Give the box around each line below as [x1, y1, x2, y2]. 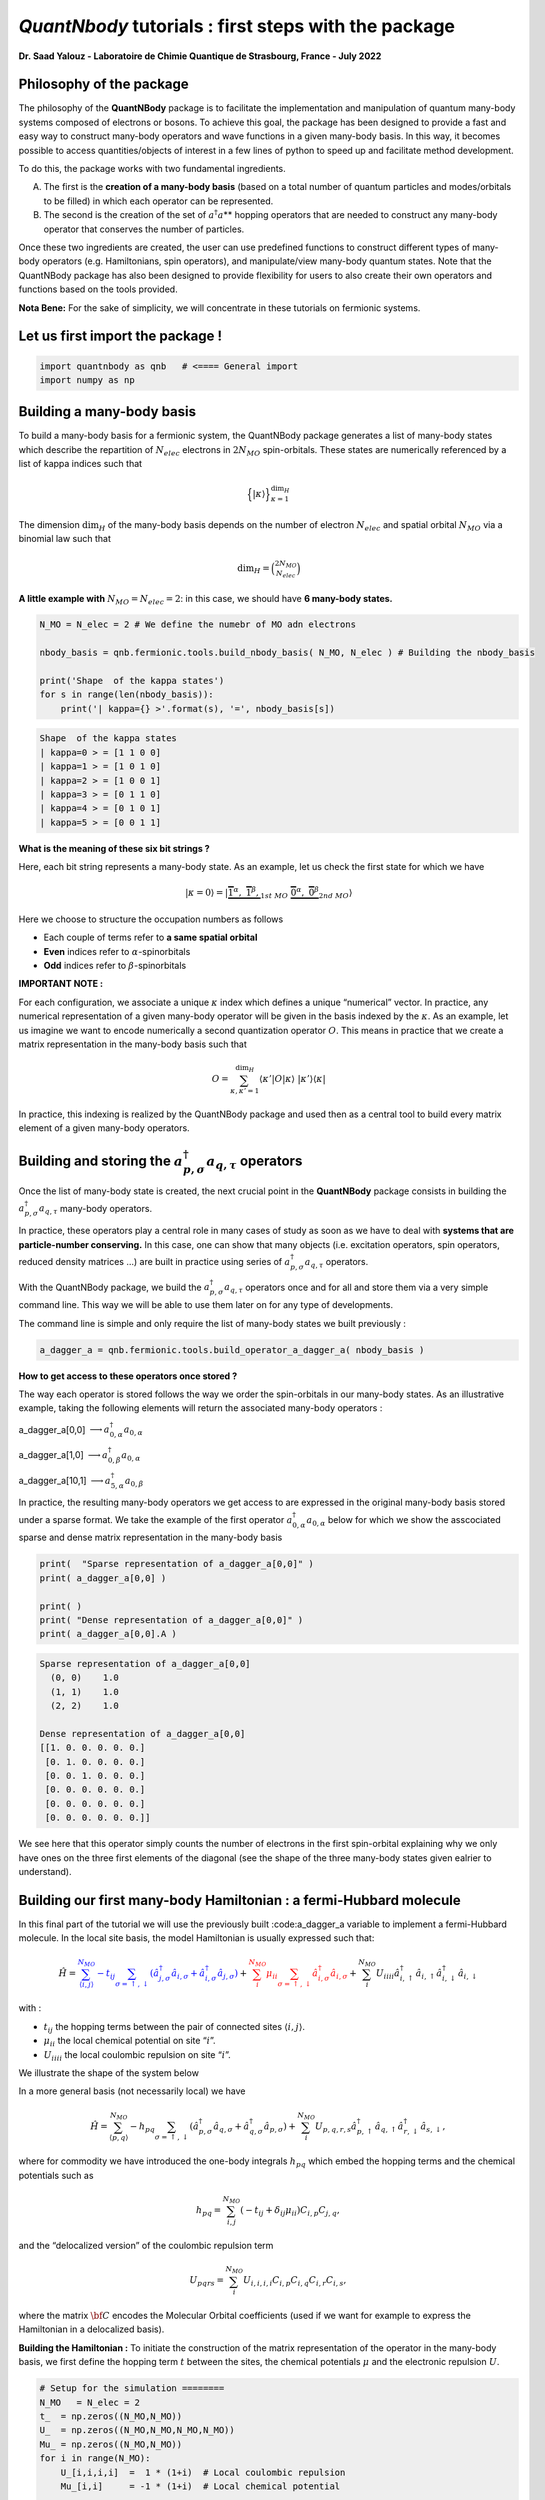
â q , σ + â [213, 2120, 250, 2134]
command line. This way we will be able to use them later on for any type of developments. [18, 1299, 394, 1311]
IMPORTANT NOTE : [18, 978, 104, 990]
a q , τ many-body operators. [38, 1202, 153, 1217]
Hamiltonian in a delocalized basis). [18, 2323, 165, 2335]
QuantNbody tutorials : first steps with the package [18, 15, 455, 37]
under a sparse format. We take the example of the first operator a [18, 1513, 293, 1525]
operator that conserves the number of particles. [43, 223, 245, 235]
